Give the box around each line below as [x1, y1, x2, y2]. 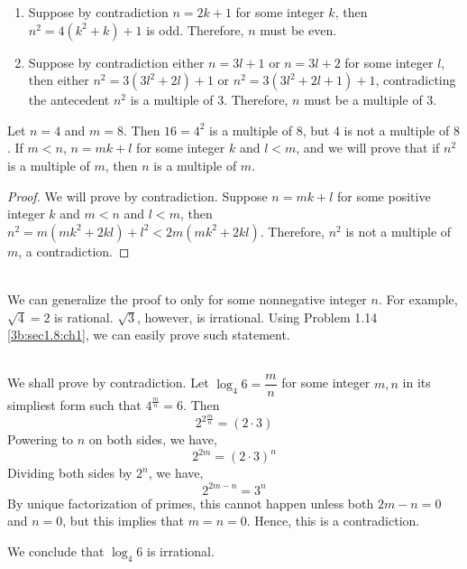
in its [402, 373, 431, 392]
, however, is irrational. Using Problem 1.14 [137, 307, 378, 326]
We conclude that [7, 541, 105, 560]
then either [28, 70, 89, 89]
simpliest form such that [7, 396, 142, 415]
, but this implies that [62, 511, 185, 530]
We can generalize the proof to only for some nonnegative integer [7, 289, 367, 308]
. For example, [378, 289, 458, 308]
